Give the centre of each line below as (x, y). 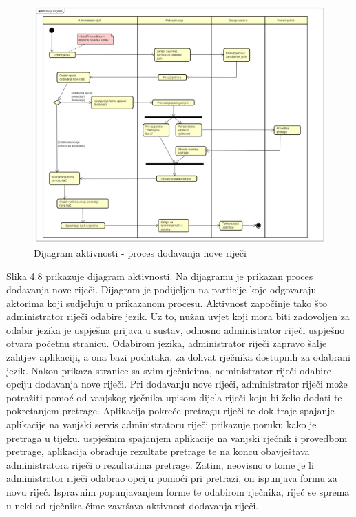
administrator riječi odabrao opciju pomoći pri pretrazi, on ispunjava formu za (172, 478)
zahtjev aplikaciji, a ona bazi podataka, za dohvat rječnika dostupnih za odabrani (178, 357)
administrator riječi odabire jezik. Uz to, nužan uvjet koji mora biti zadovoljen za (178, 316)
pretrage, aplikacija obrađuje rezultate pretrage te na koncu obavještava (158, 451)
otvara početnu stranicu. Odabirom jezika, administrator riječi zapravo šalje (167, 343)
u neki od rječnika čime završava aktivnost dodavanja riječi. (133, 505)
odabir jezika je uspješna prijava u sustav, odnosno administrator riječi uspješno (176, 329)
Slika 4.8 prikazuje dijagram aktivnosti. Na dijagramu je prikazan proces (160, 276)
